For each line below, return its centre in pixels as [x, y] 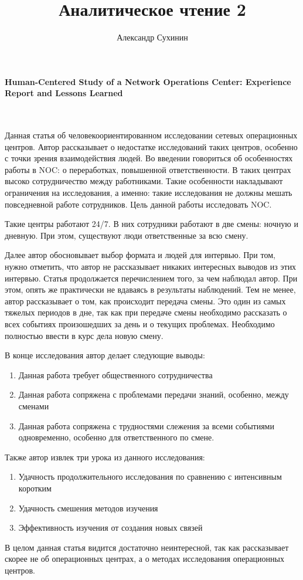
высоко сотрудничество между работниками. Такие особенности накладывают [144, 181]
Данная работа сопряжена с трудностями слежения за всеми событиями [146, 425]
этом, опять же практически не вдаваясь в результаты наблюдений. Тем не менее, [150, 289]
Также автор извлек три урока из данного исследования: [105, 457]
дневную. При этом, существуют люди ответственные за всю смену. [127, 235]
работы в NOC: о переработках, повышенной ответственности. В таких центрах [148, 169]
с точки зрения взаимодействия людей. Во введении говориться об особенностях [149, 158]
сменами [34, 406]
